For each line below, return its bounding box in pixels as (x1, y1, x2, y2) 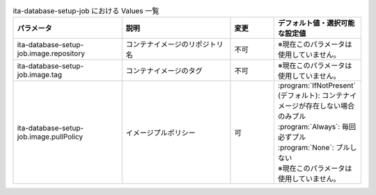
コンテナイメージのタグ (125, 66, 203, 76)
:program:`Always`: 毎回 (277, 122, 357, 132)
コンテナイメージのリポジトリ (125, 40, 224, 49)
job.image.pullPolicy (17, 132, 84, 142)
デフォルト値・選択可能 (277, 18, 355, 28)
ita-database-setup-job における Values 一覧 (13, 6, 159, 16)
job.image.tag (17, 70, 63, 80)
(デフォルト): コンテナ (277, 91, 350, 101)
